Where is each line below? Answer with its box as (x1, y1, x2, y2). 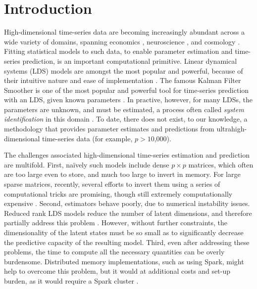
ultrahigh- (216, 124, 247, 134)
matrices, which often (188, 159, 254, 169)
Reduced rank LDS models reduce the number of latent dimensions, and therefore (4, 207, 252, 218)
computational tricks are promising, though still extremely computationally (4, 188, 233, 199)
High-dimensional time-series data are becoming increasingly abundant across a (4, 27, 245, 37)
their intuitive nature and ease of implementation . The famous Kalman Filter (4, 75, 241, 85)
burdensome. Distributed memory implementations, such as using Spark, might (4, 256, 244, 266)
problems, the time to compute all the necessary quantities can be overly (4, 247, 225, 257)
